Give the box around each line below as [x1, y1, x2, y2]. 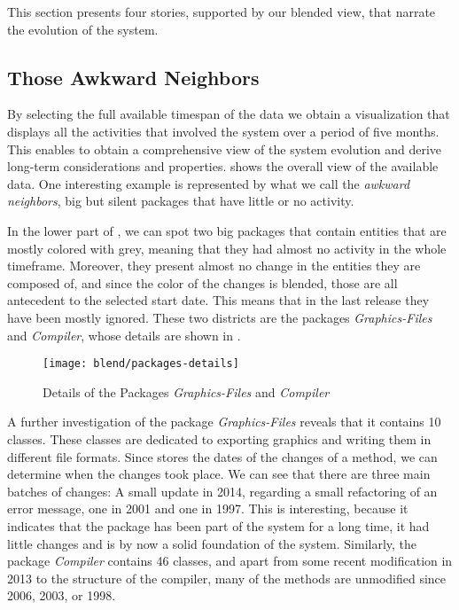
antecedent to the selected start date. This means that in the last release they [7, 291, 430, 309]
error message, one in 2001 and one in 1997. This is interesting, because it [7, 499, 408, 518]
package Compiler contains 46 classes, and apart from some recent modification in [7, 551, 453, 570]
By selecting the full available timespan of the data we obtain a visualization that [7, 105, 450, 123]
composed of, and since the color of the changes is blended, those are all [7, 273, 398, 292]
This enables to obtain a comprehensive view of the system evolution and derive [7, 139, 442, 158]
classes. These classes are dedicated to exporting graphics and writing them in [7, 429, 432, 448]
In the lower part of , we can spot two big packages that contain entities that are [7, 221, 447, 239]
